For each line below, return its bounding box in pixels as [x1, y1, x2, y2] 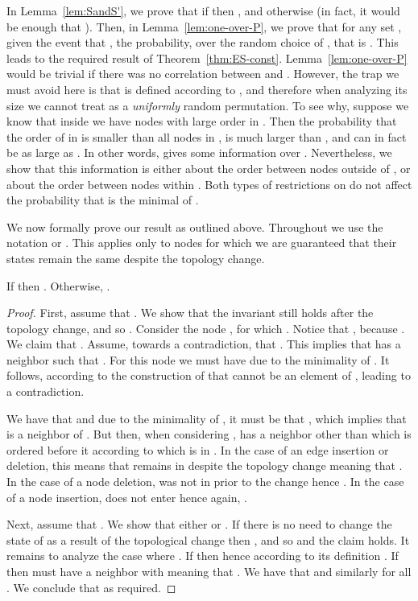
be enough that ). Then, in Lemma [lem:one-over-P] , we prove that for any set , [6, 18, 402, 35]
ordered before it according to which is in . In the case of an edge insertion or [6, 441, 389, 458]
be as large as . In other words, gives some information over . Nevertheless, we [6, 144, 392, 161]
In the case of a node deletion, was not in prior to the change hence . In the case [6, 473, 404, 490]
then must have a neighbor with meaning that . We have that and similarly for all [6, 563, 412, 579]
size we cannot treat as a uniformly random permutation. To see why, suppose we [6, 97, 409, 113]
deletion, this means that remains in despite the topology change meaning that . [6, 457, 403, 474]
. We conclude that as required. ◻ [6, 578, 176, 595]
